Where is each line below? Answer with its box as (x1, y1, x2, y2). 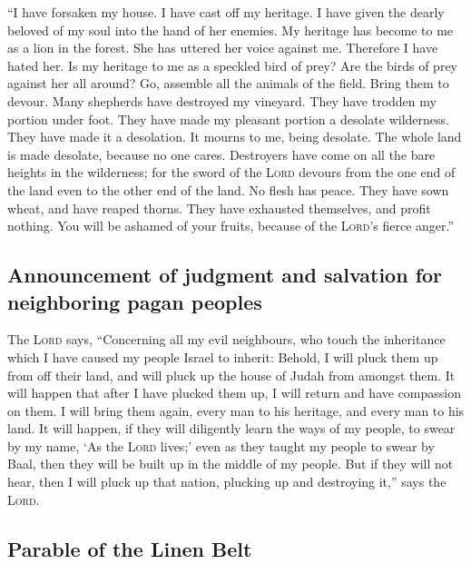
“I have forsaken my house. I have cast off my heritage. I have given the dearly (7, 3, 445, 21)
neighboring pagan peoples (7, 287, 262, 315)
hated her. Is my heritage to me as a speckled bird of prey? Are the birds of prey (7, 55, 457, 74)
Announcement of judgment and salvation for (7, 261, 443, 289)
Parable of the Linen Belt (7, 534, 252, 562)
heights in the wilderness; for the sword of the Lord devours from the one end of (7, 163, 456, 182)
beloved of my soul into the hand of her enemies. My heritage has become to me (7, 20, 454, 39)
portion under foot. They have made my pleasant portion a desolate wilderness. (7, 109, 449, 128)
